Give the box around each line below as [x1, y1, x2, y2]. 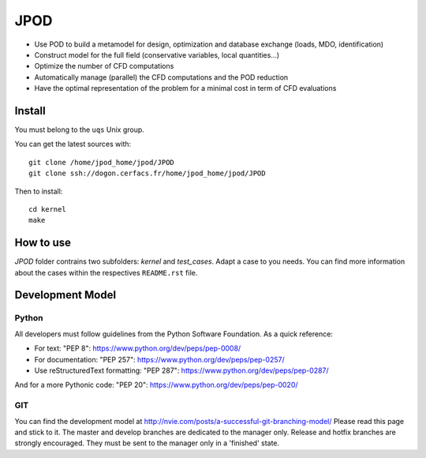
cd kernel [28, 205, 66, 213]
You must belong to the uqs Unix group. [14, 125, 145, 134]
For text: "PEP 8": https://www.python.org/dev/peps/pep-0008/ [34, 343, 241, 353]
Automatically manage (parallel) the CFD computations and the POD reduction [34, 72, 289, 82]
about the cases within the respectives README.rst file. [14, 268, 198, 277]
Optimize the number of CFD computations [34, 62, 174, 71]
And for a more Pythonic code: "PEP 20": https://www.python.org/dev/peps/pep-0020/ [14, 380, 299, 390]
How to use [14, 236, 71, 250]
